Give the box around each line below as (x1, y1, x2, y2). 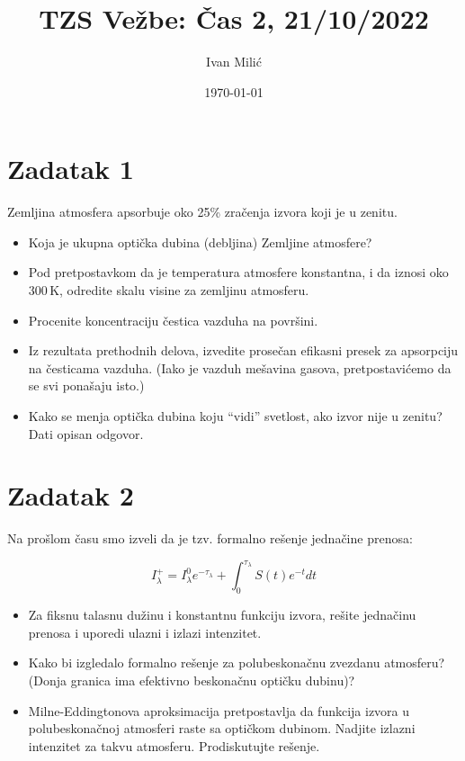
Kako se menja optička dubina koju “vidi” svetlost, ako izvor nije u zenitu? (28, 407, 443, 425)
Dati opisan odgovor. (28, 424, 144, 443)
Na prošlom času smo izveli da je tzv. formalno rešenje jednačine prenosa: (7, 529, 413, 548)
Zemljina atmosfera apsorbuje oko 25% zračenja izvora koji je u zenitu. (7, 202, 398, 221)
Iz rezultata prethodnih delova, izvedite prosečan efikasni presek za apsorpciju (28, 341, 459, 360)
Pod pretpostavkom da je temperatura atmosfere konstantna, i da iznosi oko (28, 263, 449, 282)
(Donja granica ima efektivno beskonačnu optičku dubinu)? (28, 670, 355, 689)
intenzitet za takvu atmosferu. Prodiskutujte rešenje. (28, 736, 320, 755)
